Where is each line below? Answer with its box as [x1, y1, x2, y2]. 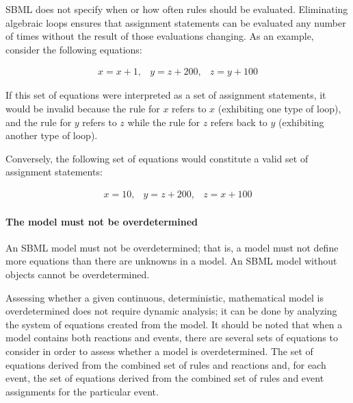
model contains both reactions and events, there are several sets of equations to [5, 330, 338, 345]
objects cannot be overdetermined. [5, 267, 150, 281]
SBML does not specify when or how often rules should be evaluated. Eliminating [5, 2, 348, 16]
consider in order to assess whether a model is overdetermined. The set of [5, 343, 313, 358]
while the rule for [127, 114, 200, 129]
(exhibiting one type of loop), [218, 101, 341, 115]
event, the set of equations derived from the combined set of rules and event [5, 371, 324, 385]
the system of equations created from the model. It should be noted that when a [5, 317, 343, 331]
